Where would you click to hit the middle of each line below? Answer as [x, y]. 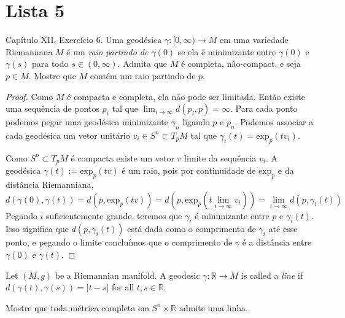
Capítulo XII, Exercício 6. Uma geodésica [84, 40]
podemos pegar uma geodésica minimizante [87, 122]
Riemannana [29, 51]
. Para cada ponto [264, 108]
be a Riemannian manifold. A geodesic [127, 275]
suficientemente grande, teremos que [114, 215]
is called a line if [272, 275]
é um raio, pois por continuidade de [189, 170]
